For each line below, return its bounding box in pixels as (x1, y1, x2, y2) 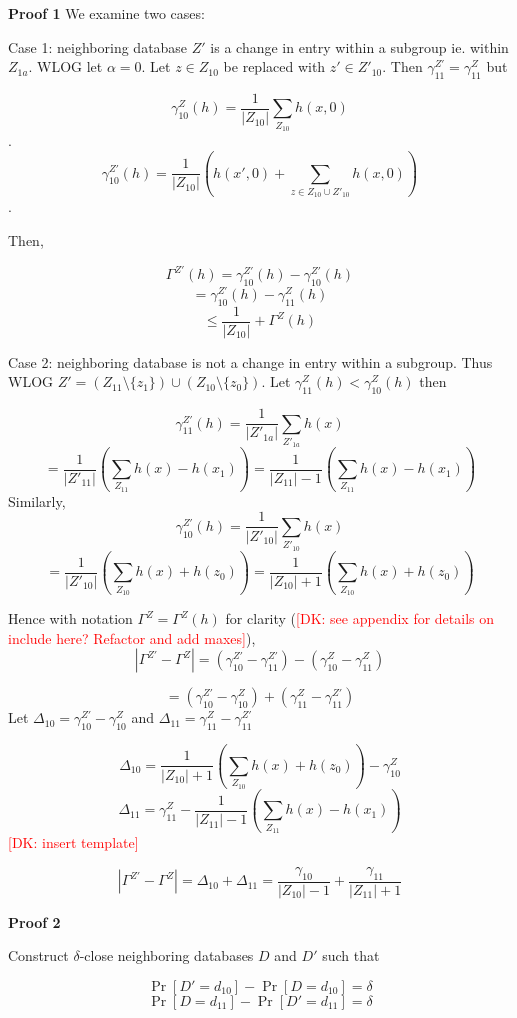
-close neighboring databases (79, 945, 254, 966)
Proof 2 (8, 911, 61, 932)
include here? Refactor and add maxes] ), (8, 627, 256, 648)
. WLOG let (28, 56, 103, 77)
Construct (8, 945, 69, 966)
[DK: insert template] (8, 832, 139, 853)
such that (322, 945, 380, 966)
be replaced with (223, 56, 326, 77)
